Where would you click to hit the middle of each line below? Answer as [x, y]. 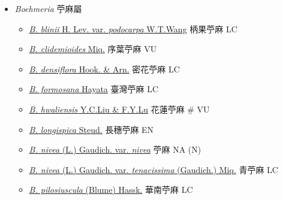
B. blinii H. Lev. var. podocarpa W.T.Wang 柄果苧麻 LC [133, 28]
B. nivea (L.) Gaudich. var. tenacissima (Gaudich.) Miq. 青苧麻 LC [153, 169]
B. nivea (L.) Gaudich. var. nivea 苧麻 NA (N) [115, 149]
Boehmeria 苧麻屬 [48, 8]
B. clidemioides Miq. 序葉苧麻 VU [93, 49]
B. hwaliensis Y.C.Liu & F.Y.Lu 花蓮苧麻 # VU [119, 109]
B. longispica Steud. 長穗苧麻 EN [91, 129]
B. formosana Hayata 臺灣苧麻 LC [94, 89]
